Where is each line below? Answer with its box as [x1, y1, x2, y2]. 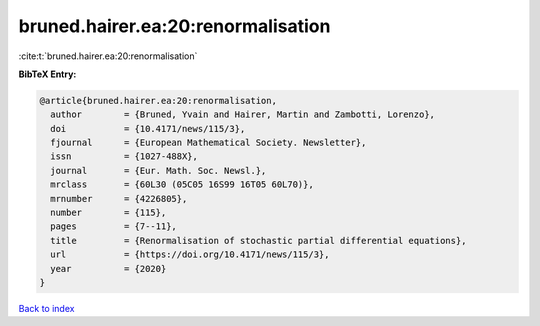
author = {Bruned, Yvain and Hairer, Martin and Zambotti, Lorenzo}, [50, 109, 435, 120]
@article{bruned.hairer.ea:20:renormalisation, [39, 95, 277, 106]
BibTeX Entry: [18, 68, 77, 80]
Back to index [18, 302, 75, 314]
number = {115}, [50, 207, 167, 219]
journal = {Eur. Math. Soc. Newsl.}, [50, 165, 267, 176]
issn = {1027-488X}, [50, 151, 199, 162]
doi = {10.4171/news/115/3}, [50, 123, 246, 134]
